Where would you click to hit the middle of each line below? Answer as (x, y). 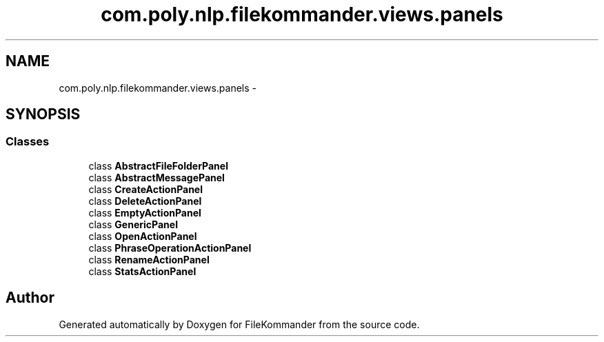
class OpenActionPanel (143, 236)
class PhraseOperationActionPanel (170, 248)
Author (30, 298)
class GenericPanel (133, 224)
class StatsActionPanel (142, 271)
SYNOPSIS (43, 114)
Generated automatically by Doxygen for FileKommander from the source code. (239, 324)
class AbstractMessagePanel (157, 177)
